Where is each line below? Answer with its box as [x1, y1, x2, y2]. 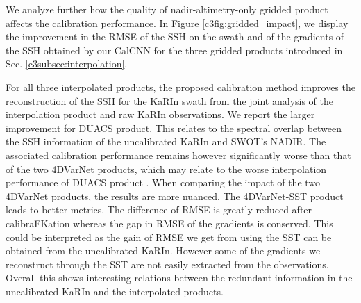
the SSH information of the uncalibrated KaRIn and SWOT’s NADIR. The [6, 134, 326, 149]
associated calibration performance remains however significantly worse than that [6, 147, 351, 162]
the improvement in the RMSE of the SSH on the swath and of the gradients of [6, 29, 344, 44]
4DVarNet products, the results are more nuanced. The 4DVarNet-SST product [6, 188, 344, 203]
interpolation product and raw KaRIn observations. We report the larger [6, 107, 315, 122]
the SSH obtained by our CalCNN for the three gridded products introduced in [6, 42, 343, 57]
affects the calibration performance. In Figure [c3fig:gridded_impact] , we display [6, 15, 349, 30]
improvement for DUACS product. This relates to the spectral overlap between [6, 120, 342, 135]
